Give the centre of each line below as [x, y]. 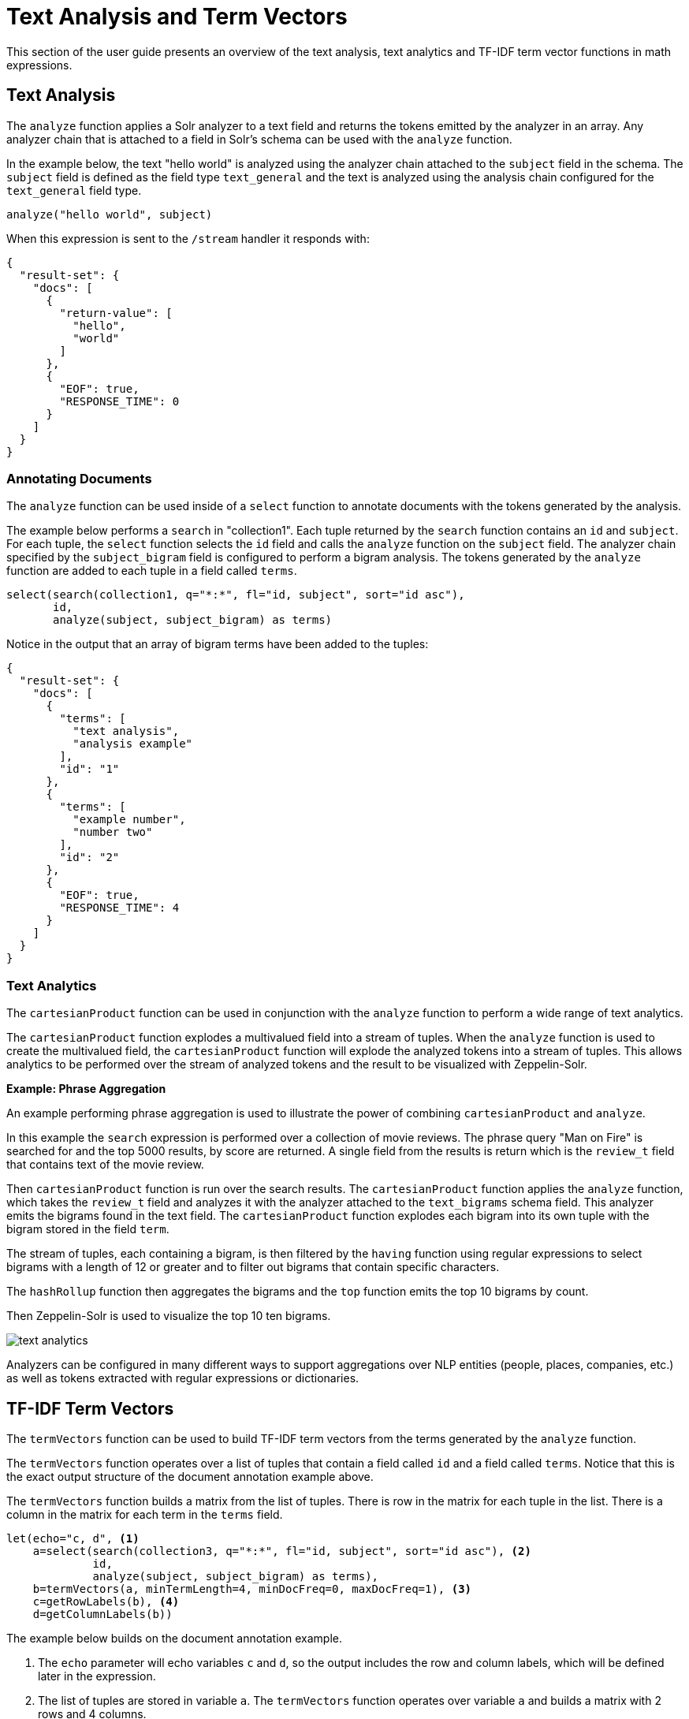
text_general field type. [74, 190]
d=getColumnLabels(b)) [102, 1614]
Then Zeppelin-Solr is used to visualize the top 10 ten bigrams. [169, 1316]
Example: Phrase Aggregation [86, 1089]
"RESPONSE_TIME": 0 [119, 401]
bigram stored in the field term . [88, 1229]
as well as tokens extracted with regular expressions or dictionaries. [183, 1378]
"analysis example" [133, 744]
